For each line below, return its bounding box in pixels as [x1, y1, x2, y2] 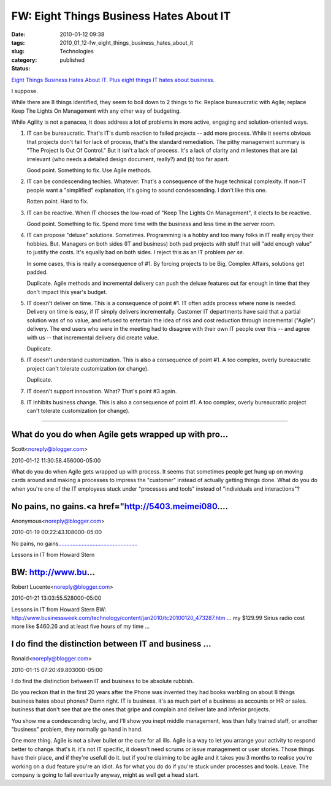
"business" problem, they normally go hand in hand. [11, 726, 143, 733]
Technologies [59, 48, 94, 55]
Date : [11, 31, 26, 38]
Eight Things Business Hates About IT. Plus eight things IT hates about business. [11, 76, 215, 83]
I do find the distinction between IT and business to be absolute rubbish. [11, 678, 194, 685]
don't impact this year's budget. [26, 288, 107, 295]
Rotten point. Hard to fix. [26, 198, 89, 205]
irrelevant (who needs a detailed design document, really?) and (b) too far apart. [26, 155, 229, 162]
